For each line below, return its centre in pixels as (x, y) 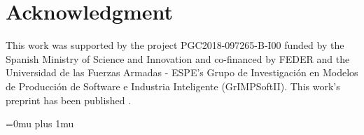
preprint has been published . (69, 100)
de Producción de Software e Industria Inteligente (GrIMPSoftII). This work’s (173, 86)
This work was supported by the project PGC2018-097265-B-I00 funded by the (175, 45)
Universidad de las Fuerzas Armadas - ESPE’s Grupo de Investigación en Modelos (182, 72)
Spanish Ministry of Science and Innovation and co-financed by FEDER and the (178, 58)
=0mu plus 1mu (40, 123)
